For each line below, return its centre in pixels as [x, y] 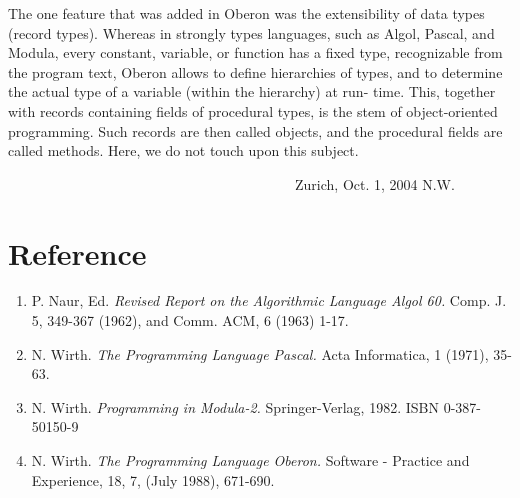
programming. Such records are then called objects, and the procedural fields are [255, 130]
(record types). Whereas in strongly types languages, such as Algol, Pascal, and [251, 32]
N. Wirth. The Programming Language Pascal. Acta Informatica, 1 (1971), [260, 353]
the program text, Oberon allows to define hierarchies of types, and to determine [255, 71]
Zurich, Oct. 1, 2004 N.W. [374, 183]
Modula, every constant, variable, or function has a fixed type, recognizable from [255, 52]
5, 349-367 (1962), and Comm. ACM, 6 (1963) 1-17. [190, 320]
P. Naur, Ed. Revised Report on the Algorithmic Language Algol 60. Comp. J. [269, 300]
